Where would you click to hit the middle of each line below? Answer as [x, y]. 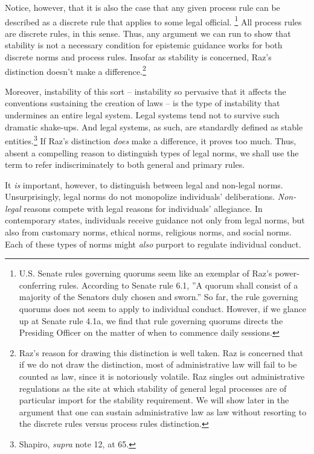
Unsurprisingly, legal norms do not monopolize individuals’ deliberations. [140, 197]
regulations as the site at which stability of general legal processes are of [153, 388]
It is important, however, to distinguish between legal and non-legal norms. [144, 184]
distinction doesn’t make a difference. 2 [75, 70]
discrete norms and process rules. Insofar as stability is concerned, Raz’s [138, 57]
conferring [37, 285]
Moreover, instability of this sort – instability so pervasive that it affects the [146, 91]
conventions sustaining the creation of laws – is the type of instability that [143, 103]
